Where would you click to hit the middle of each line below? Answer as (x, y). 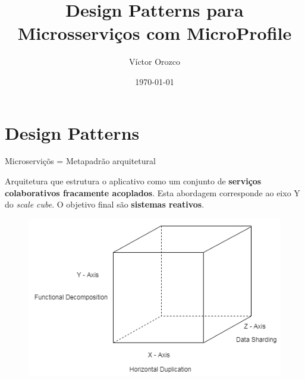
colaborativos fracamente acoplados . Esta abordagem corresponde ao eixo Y (152, 192)
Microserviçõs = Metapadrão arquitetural (80, 161)
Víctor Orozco (155, 62)
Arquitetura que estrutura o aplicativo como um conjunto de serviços (133, 181)
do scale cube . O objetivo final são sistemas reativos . (105, 204)
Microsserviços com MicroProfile (155, 33)
